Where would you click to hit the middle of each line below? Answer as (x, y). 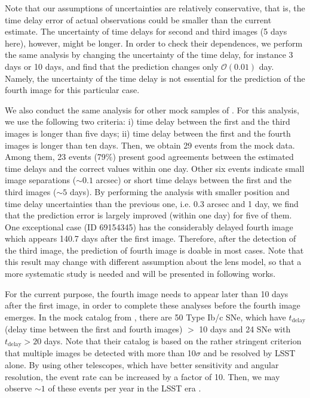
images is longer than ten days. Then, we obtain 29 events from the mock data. (150, 145)
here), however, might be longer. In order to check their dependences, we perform (154, 43)
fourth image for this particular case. (72, 90)
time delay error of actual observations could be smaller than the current (138, 19)
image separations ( (41, 180)
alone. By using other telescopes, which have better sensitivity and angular (142, 364)
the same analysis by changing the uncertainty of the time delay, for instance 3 (149, 55)
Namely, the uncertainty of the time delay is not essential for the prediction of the (155, 78)
